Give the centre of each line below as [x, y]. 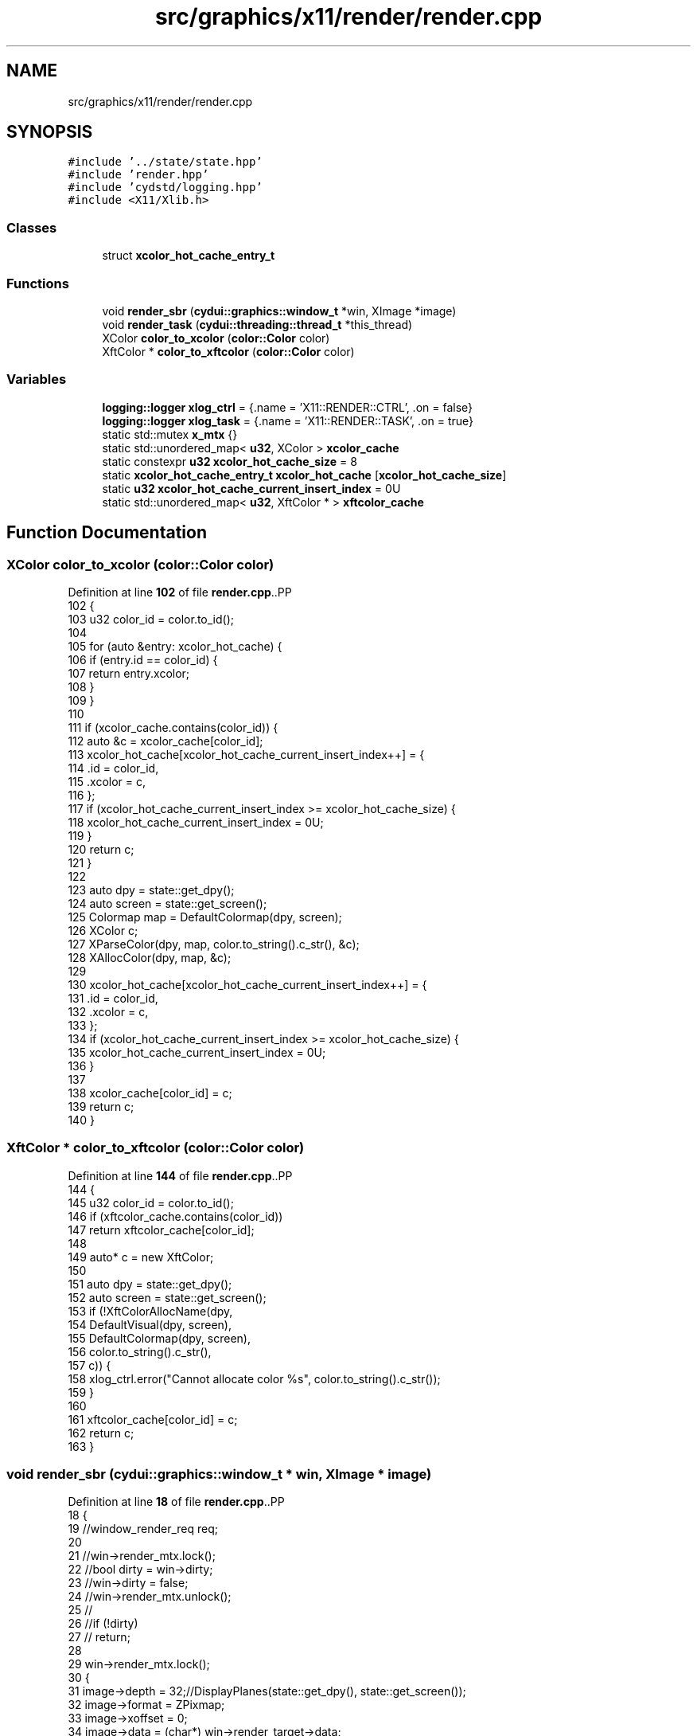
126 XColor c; [103, 930]
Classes [32, 227]
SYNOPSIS [50, 132]
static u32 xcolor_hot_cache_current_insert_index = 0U [251, 488]
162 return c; [101, 1433]
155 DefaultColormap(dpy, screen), [159, 1338]
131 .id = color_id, [113, 998]
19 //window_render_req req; [143, 1529]
